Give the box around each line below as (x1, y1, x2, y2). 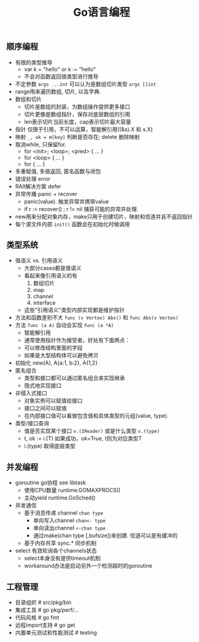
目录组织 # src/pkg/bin (15, 599, 71, 606)
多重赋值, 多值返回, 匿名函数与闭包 (15, 167, 101, 175)
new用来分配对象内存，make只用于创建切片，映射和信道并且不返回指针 (15, 213, 194, 220)
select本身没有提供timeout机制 (24, 554, 101, 562)
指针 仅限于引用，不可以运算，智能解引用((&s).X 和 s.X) (15, 125, 153, 133)
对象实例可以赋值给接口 (24, 397, 83, 404)
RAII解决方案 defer (15, 183, 62, 190)
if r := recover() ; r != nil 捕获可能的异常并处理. (24, 205, 139, 212)
